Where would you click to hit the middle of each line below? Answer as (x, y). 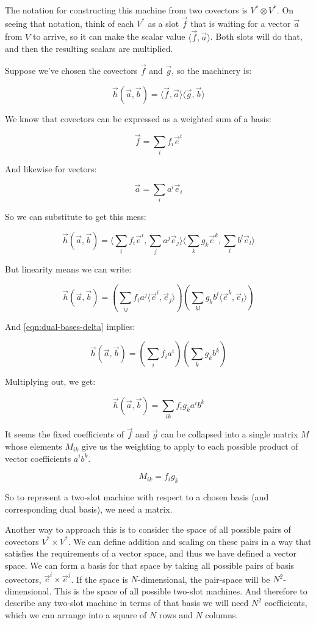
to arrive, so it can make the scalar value (109, 36)
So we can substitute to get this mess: (76, 217)
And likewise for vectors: (51, 169)
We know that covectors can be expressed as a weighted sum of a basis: (138, 118)
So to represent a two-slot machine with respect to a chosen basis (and (137, 496)
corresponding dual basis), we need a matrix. (89, 509)
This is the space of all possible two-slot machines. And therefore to (181, 590)
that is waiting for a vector (241, 23)
